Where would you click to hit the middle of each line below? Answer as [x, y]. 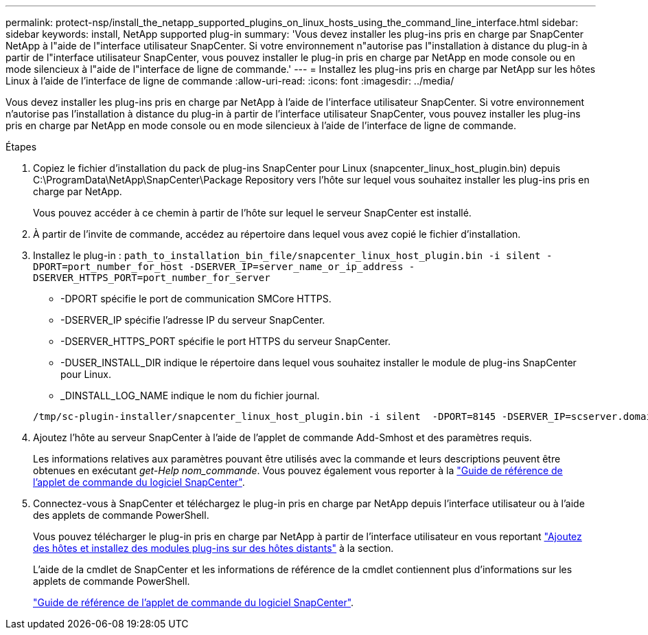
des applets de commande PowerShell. [121, 515]
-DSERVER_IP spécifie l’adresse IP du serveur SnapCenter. [193, 320]
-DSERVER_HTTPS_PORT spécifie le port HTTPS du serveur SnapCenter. [225, 341]
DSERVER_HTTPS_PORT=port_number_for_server [152, 278]
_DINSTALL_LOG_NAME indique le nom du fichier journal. [190, 396]
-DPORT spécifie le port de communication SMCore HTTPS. [196, 299]
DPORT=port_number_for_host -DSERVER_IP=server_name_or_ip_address [218, 267]
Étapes [21, 147]
